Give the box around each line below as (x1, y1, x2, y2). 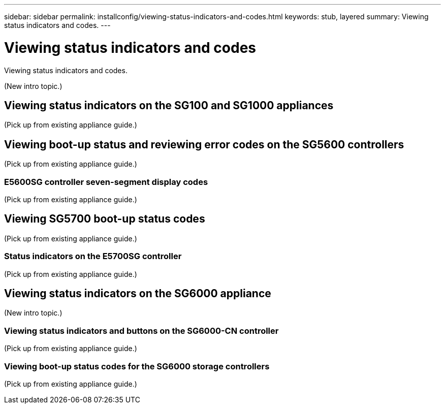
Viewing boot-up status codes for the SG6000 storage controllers (4, 361, 270, 371)
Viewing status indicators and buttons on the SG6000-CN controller (4, 325, 279, 336)
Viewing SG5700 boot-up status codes (4, 212, 205, 226)
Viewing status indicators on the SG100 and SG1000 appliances (4, 99, 334, 112)
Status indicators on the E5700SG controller (4, 251, 182, 262)
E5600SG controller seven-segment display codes (4, 176, 208, 187)
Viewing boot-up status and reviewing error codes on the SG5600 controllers (4, 138, 404, 151)
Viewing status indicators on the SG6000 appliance (4, 287, 271, 300)
